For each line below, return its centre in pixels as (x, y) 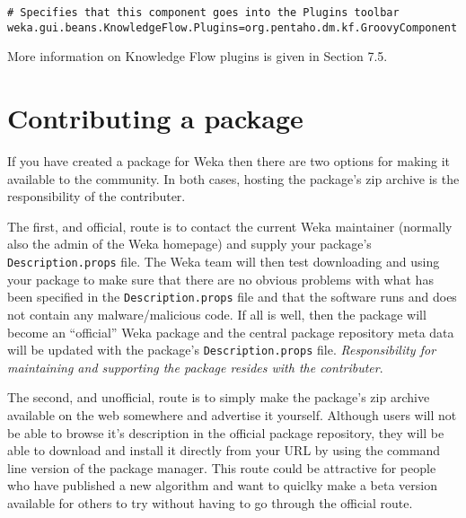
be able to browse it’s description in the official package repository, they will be (226, 432)
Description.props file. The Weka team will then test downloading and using (224, 261)
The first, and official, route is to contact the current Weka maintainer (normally (230, 226)
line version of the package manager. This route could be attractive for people (222, 467)
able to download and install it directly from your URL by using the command (224, 450)
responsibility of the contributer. (97, 196)
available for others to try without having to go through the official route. (210, 502)
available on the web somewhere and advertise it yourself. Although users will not (232, 414)
